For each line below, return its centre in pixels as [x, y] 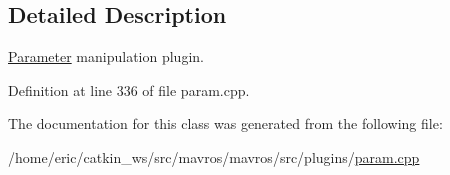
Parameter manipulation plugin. [106, 56]
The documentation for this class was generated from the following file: [225, 123]
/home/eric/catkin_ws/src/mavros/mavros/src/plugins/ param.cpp [214, 156]
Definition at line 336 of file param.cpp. [129, 89]
